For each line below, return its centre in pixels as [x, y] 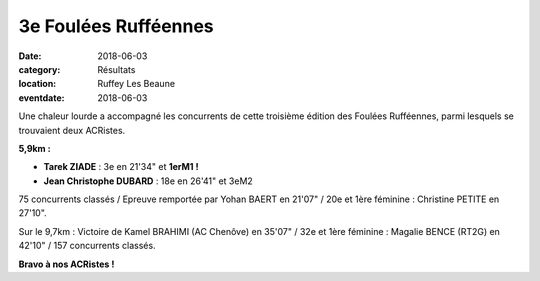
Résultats [116, 69]
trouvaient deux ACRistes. [72, 130]
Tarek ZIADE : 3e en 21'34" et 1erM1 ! [121, 167]
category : [39, 69]
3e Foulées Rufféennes [116, 26]
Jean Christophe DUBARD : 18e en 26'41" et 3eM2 [148, 181]
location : [37, 84]
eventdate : [41, 97]
